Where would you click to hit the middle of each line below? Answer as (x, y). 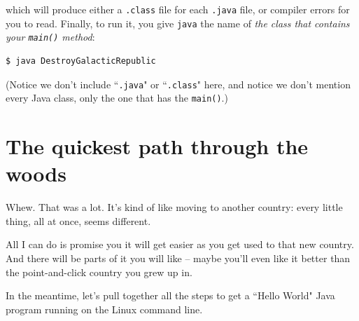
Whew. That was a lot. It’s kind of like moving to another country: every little (174, 207)
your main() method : (50, 37)
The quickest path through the (157, 146)
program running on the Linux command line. (104, 309)
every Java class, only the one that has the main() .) (117, 98)
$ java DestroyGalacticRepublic (81, 61)
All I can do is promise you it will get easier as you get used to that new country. (180, 244)
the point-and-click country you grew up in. (99, 272)
